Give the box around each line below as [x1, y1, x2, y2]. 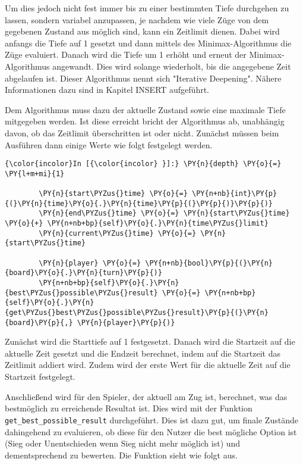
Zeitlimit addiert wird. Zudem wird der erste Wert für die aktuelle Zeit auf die [5, 358, 291, 371]
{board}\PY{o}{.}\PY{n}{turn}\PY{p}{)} [5, 269, 162, 277]
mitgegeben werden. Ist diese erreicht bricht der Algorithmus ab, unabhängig [5, 115, 285, 127]
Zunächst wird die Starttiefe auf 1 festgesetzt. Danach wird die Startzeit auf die [5, 335, 295, 348]
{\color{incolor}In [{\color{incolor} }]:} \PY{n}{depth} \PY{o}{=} [5, 160, 282, 168]
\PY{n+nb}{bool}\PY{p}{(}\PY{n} [145, 258, 273, 267]
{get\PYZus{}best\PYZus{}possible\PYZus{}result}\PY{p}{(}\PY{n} [5, 308, 269, 317]
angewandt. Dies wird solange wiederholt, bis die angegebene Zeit [52, 60, 291, 72]
